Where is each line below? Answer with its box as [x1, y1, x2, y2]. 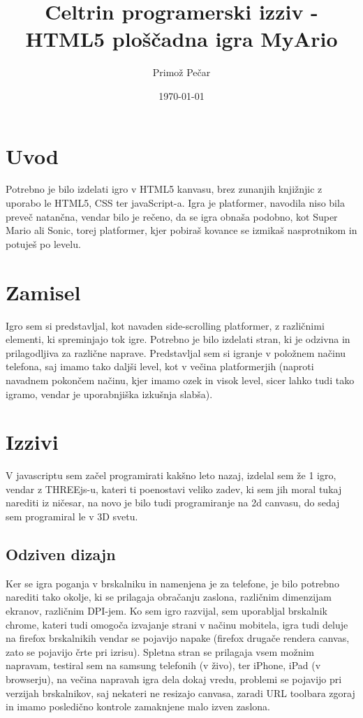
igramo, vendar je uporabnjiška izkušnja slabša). [6, 386, 213, 401]
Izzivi [6, 427, 59, 456]
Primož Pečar [152, 65, 211, 80]
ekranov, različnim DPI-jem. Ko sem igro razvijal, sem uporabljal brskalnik [6, 603, 327, 617]
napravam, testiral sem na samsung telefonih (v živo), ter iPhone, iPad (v [6, 658, 321, 673]
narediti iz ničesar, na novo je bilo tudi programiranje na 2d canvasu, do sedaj [6, 495, 340, 510]
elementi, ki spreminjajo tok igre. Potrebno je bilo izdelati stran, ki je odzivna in [6, 332, 350, 346]
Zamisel [6, 277, 81, 306]
